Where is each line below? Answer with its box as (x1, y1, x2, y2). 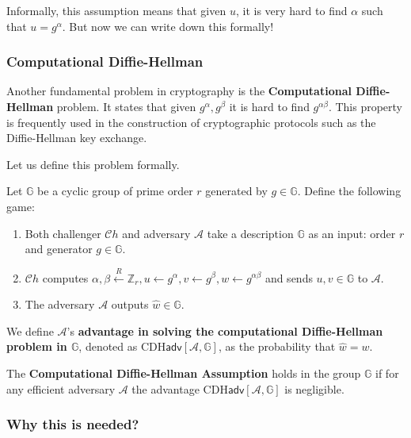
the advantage (131, 380, 200, 397)
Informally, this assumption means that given (6, 2, 226, 18)
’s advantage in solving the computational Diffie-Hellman (67, 322, 383, 339)
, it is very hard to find (235, 2, 348, 18)
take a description (207, 225, 294, 241)
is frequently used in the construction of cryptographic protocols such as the (6, 113, 376, 130)
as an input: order (308, 225, 396, 241)
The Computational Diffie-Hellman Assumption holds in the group (6, 364, 361, 381)
